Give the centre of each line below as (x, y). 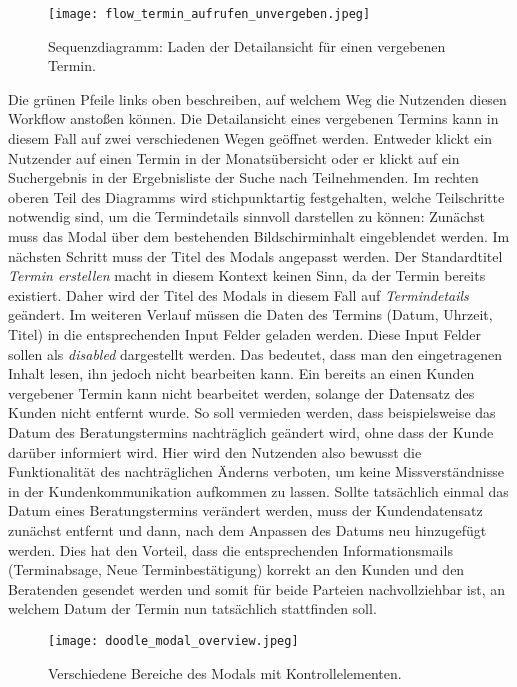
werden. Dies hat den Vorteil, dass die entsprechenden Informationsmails (230, 549)
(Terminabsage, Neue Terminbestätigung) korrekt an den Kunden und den (236, 569)
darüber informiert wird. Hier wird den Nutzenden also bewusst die (215, 451)
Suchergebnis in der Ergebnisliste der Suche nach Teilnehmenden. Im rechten (243, 177)
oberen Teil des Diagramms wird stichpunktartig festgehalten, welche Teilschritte (256, 196)
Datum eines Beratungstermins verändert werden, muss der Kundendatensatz (245, 510)
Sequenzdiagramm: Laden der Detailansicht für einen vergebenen (247, 45)
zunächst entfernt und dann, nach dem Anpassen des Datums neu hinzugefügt (247, 529)
